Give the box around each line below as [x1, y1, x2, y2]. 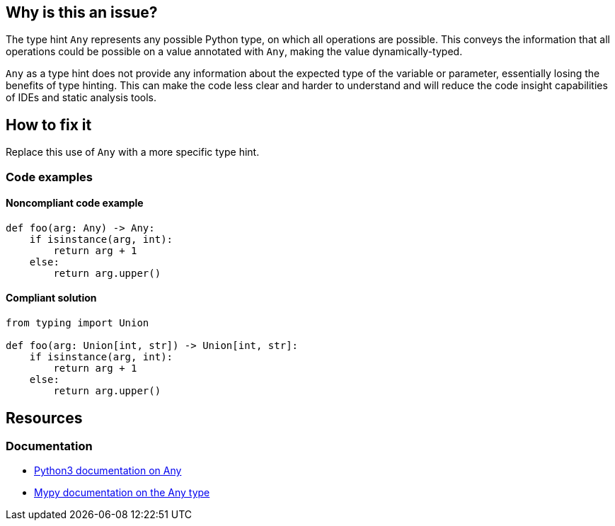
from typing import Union [6, 317, 149, 329]
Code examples [6, 169, 93, 184]
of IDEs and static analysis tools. [6, 91, 157, 104]
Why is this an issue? [6, 4, 158, 21]
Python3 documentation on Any [34, 464, 182, 477]
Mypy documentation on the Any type [34, 486, 210, 499]
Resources [6, 408, 83, 427]
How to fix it [6, 115, 92, 134]
